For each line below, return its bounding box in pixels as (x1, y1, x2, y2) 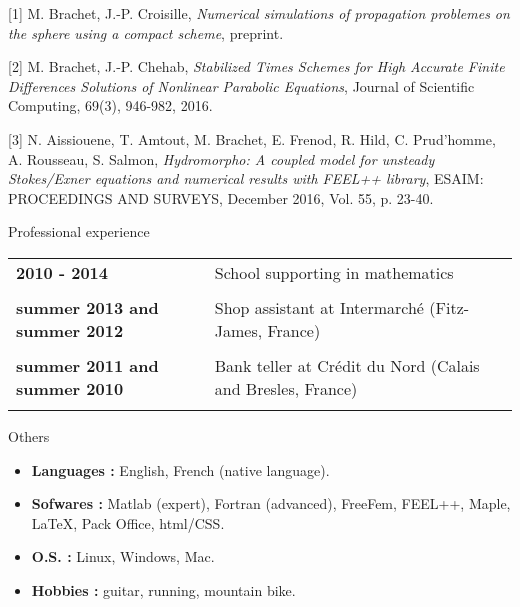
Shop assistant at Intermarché (214, 295, 424, 319)
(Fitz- (429, 295, 470, 319)
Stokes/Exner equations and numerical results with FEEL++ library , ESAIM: (8, 168, 484, 189)
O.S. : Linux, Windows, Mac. (31, 546, 215, 567)
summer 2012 (16, 318, 124, 342)
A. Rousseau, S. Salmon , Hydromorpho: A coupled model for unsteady (8, 148, 435, 169)
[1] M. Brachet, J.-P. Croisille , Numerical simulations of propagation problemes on (8, 3, 510, 23)
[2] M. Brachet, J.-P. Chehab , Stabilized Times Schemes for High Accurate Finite (8, 56, 505, 77)
